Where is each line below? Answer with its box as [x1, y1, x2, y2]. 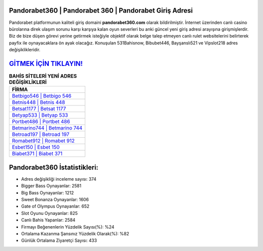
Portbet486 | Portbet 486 [12, 118, 70, 125]
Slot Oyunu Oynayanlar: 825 [21, 210, 78, 216]
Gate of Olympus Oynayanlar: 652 [21, 203, 90, 209]
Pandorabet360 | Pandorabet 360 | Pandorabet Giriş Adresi [9, 6, 193, 15]
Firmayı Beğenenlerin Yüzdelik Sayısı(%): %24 [21, 224, 114, 230]
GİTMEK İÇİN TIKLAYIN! [9, 59, 83, 68]
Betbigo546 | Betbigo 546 [12, 93, 72, 100]
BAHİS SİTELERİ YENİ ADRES [9, 73, 77, 80]
